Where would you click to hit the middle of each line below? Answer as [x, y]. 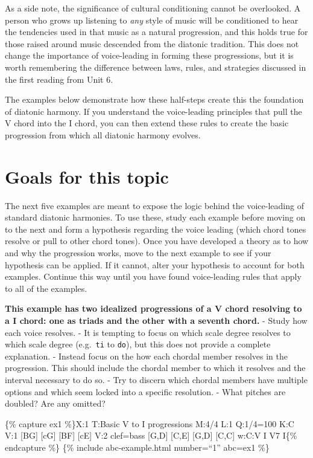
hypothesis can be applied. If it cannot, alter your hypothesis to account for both [155, 264]
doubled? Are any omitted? [55, 403]
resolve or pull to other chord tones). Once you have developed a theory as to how [157, 241]
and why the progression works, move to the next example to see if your [138, 253]
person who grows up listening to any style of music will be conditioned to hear [152, 20]
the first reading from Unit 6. [59, 79]
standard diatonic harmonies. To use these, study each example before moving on [155, 217]
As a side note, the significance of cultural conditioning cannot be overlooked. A [153, 8]
